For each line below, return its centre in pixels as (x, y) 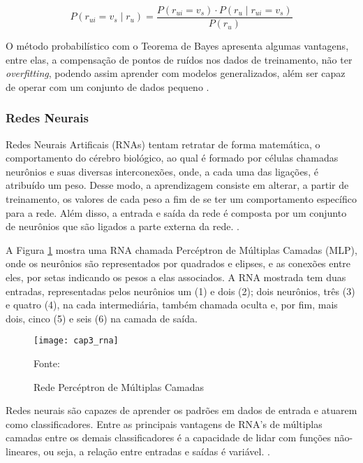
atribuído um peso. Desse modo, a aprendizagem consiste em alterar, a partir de (177, 185)
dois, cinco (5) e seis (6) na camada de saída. (102, 318)
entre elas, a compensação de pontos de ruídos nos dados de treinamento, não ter (179, 59)
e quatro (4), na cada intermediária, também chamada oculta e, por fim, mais (172, 305)
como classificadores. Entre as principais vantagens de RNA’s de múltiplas (164, 423)
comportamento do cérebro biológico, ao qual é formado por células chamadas (172, 158)
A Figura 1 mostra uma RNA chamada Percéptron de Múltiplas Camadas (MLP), (181, 249)
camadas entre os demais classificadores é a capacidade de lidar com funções (169, 437)
